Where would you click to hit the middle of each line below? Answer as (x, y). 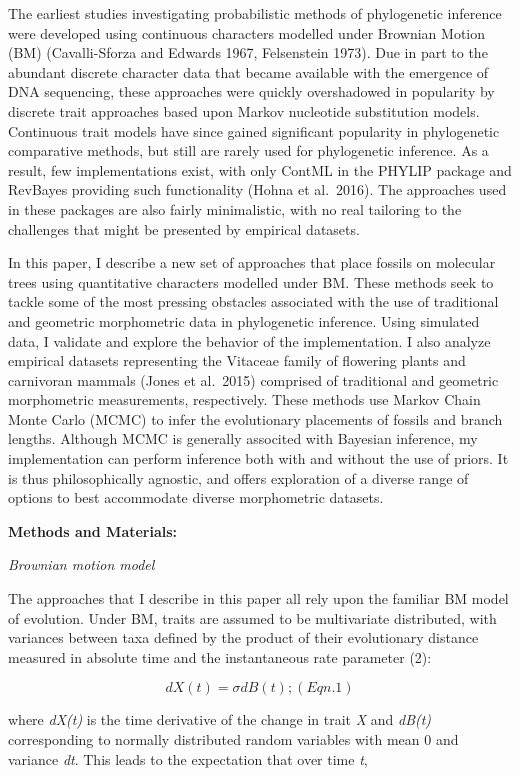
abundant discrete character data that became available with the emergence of (248, 71)
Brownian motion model (81, 564)
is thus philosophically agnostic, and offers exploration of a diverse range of (238, 477)
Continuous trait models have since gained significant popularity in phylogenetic (254, 130)
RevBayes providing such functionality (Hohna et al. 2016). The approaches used (257, 189)
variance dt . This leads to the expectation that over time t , (188, 758)
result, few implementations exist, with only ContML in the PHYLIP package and (260, 169)
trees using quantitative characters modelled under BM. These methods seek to (251, 281)
